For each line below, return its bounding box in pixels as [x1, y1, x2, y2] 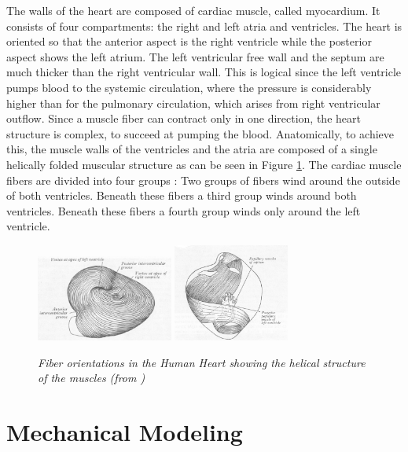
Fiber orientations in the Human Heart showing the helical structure [38, 354, 366, 370]
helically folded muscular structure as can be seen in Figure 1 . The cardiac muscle [6, 156, 402, 172]
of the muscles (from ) [38, 369, 145, 386]
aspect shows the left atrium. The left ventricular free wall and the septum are [6, 48, 384, 64]
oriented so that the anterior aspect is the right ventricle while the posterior [6, 33, 372, 50]
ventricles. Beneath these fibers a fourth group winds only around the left [6, 202, 361, 219]
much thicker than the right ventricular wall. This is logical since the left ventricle [6, 64, 402, 80]
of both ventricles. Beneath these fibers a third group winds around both [6, 187, 357, 204]
